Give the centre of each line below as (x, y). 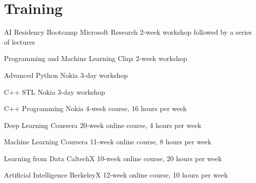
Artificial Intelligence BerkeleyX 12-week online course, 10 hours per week (116, 175)
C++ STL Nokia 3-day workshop (55, 91)
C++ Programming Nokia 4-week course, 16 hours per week (95, 108)
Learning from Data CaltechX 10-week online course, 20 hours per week (113, 158)
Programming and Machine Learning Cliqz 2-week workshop (96, 58)
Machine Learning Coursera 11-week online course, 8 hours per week (108, 142)
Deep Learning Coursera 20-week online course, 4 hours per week (103, 125)
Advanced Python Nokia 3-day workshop (66, 75)
